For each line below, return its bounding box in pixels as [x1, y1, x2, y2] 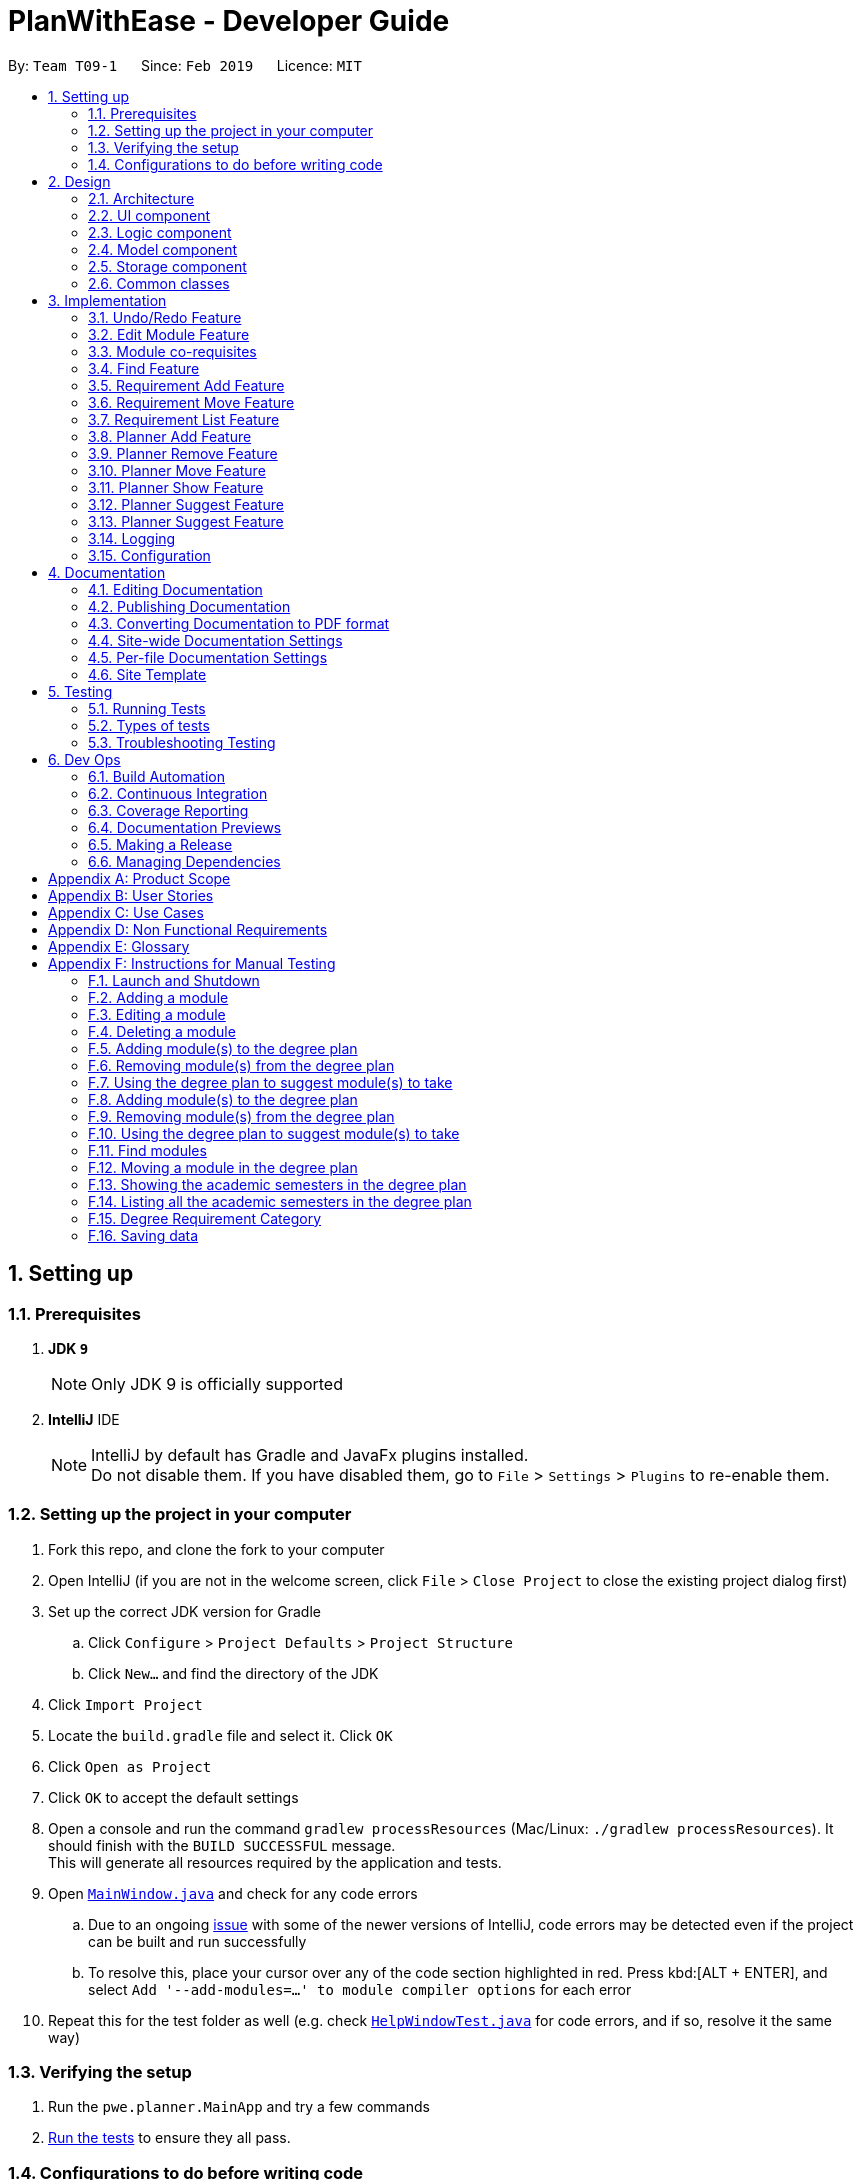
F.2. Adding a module [88, 988, 229, 1006]
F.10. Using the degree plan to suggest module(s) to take [88, 1124, 460, 1142]
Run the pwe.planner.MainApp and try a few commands [48, 2098, 430, 2116]
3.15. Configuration [88, 546, 211, 564]
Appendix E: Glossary [48, 937, 190, 955]
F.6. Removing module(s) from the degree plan [88, 1056, 395, 1074]
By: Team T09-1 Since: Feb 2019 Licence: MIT [8, 56, 362, 74]
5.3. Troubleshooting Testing [88, 733, 276, 751]
